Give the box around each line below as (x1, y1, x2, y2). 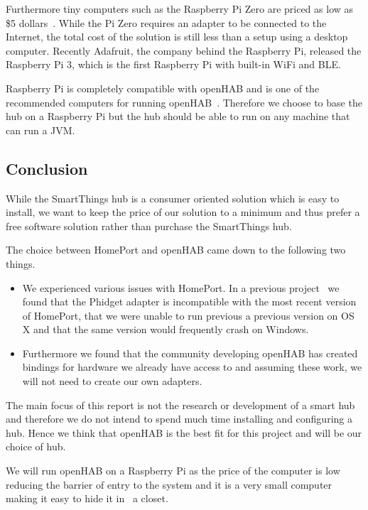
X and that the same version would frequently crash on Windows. (22, 322, 309, 337)
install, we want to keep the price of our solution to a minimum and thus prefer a (6, 205, 360, 219)
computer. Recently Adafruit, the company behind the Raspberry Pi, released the (6, 43, 362, 58)
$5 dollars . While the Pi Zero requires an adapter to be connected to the (6, 15, 327, 30)
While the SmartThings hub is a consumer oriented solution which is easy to (6, 190, 340, 205)
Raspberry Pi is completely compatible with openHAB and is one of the (6, 80, 320, 95)
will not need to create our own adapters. (22, 374, 202, 389)
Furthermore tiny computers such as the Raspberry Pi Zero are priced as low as (6, 1, 354, 16)
